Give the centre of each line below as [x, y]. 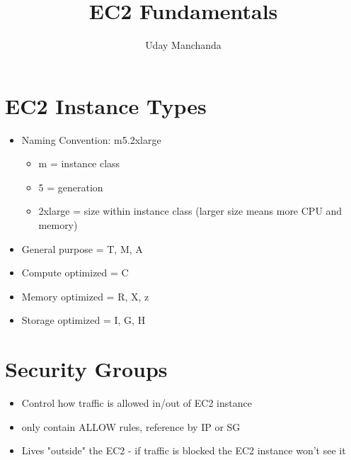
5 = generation [71, 187]
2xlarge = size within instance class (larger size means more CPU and [190, 211]
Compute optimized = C [75, 273]
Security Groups [86, 369]
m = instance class [79, 163]
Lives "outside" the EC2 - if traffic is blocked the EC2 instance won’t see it [184, 450]
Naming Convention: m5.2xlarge [91, 139]
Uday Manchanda [183, 45]
